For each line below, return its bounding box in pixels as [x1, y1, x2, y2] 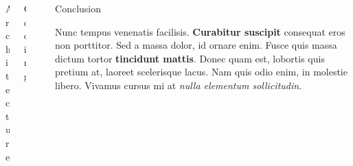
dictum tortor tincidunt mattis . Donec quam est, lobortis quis [55, 51, 325, 65]
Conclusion [55, 1, 102, 15]
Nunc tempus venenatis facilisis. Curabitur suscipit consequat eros [55, 24, 345, 38]
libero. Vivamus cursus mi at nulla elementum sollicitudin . [55, 78, 302, 92]
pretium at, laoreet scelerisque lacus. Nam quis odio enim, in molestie [55, 64, 348, 79]
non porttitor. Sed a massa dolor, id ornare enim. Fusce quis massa [55, 38, 337, 52]
